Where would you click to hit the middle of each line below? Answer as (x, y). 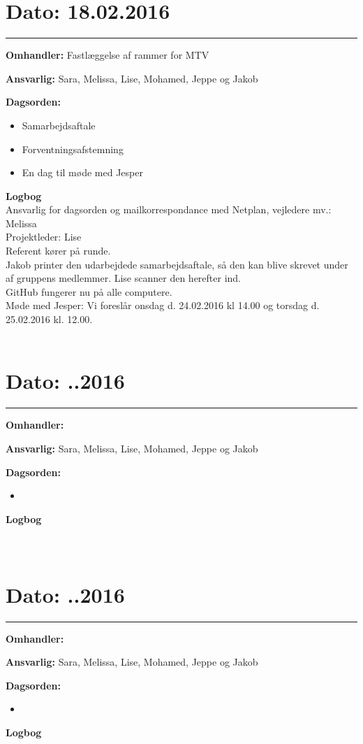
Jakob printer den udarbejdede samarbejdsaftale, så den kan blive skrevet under (177, 264)
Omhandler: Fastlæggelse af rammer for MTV (108, 55)
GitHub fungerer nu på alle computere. (89, 291)
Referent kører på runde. (58, 251)
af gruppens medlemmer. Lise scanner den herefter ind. (124, 278)
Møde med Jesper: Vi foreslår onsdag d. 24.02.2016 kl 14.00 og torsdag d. (163, 305)
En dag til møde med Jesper (82, 172)
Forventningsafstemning (73, 149)
